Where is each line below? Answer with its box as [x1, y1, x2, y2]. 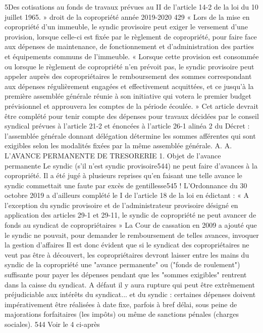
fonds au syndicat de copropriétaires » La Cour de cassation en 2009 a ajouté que [5, 220, 257, 230]
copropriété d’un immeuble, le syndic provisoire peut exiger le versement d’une [5, 21, 248, 32]
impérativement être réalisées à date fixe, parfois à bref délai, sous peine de [5, 299, 237, 309]
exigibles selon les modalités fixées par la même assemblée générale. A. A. [5, 140, 232, 151]
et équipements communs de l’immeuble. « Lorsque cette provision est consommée [5, 51, 259, 61]
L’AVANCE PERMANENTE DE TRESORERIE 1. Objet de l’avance [5, 150, 221, 160]
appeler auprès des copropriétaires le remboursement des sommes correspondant [5, 71, 252, 81]
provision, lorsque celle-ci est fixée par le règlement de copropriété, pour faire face [5, 31, 257, 41]
